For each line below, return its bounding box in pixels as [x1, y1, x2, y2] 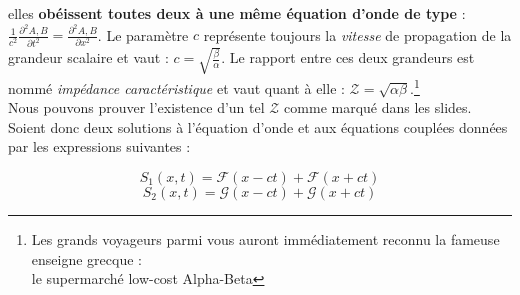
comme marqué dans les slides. [284, 97, 472, 118]
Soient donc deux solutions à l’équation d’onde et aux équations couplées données [8, 116, 508, 137]
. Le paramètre [97, 24, 189, 45]
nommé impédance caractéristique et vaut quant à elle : [8, 77, 345, 98]
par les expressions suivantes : [8, 136, 191, 157]
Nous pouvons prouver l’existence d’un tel [8, 97, 265, 118]
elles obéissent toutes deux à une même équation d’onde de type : [8, 3, 466, 23]
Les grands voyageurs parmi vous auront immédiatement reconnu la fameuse [31, 228, 500, 249]
